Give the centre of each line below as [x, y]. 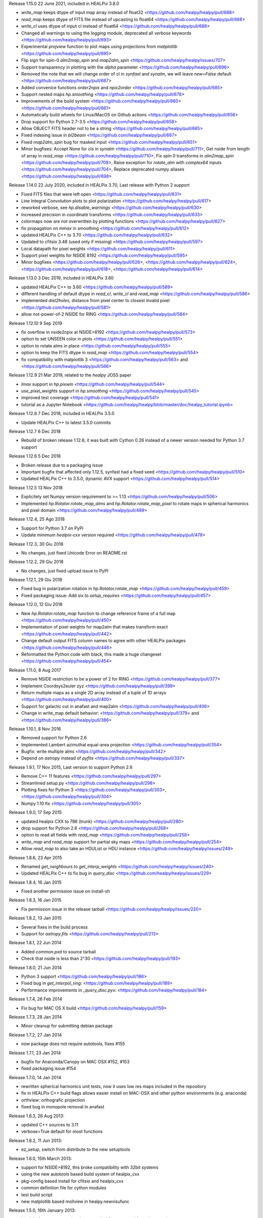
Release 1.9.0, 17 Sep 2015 [35, 812]
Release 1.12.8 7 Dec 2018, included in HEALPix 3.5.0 [62, 414]
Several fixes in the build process [55, 927]
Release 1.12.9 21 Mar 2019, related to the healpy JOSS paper [70, 375]
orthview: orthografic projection [53, 1100]
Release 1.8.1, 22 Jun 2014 [35, 943]
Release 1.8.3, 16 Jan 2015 [35, 900]
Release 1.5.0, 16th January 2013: [42, 1210]
